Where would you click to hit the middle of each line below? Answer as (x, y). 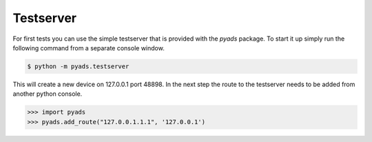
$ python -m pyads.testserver (78, 66)
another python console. (48, 94)
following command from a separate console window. (89, 48)
